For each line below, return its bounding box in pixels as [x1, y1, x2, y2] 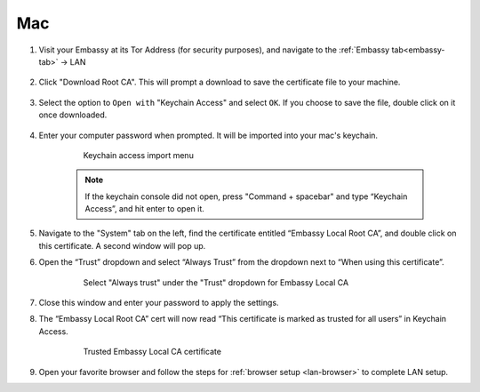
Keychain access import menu [83, 149, 195, 160]
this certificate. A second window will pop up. [38, 240, 206, 251]
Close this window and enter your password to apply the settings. [38, 298, 279, 308]
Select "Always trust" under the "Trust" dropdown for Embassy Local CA [83, 276, 349, 288]
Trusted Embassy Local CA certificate [83, 347, 222, 357]
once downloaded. [38, 109, 108, 120]
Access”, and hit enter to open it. [84, 204, 204, 214]
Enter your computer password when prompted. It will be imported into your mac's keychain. [38, 130, 378, 140]
